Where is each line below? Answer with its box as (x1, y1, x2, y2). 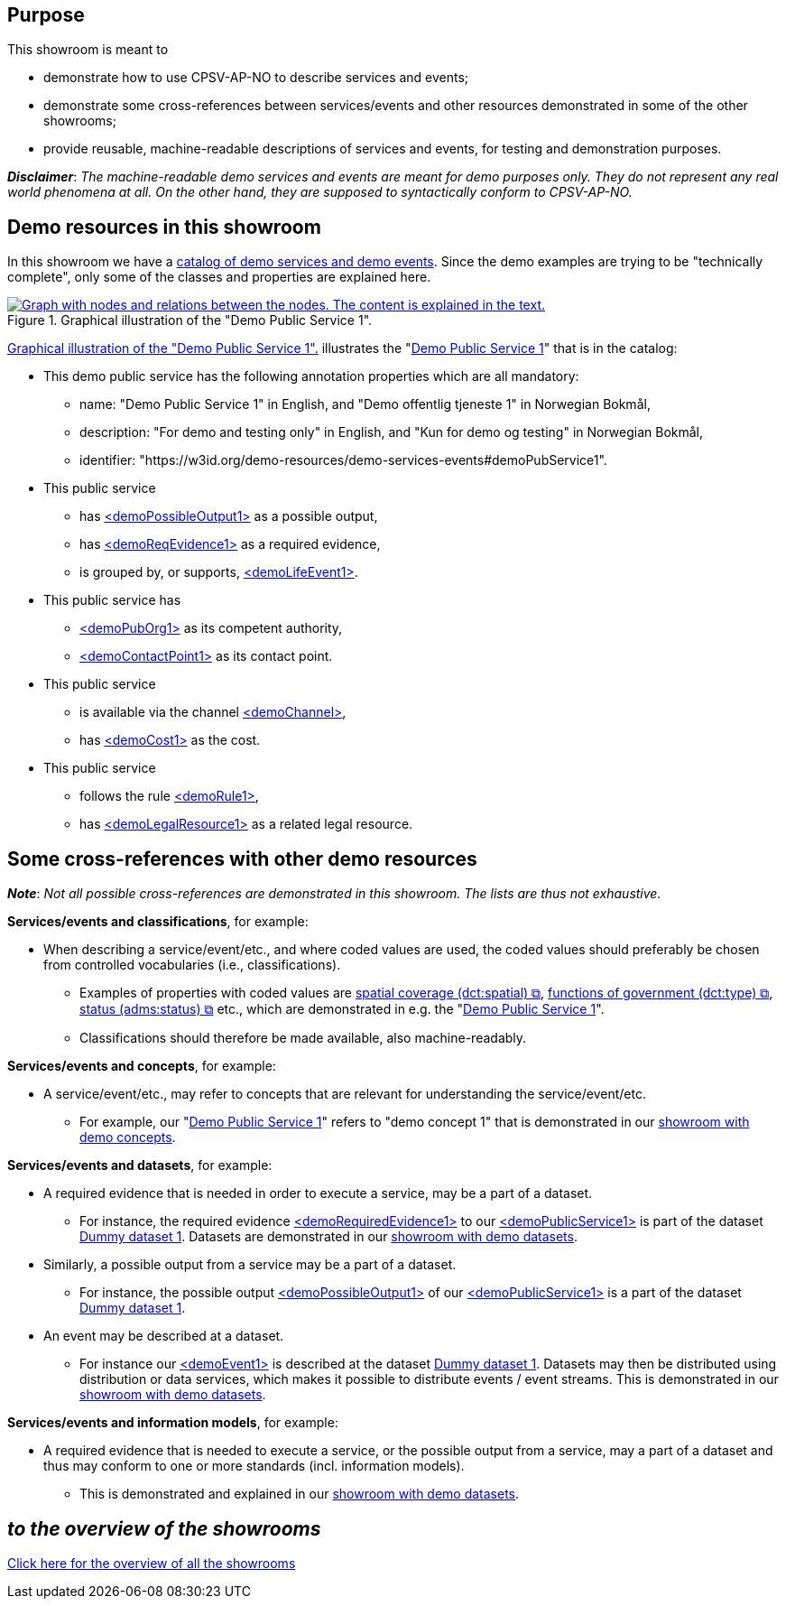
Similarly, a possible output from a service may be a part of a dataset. (43, 1257, 457, 1273)
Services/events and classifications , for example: (7, 914, 309, 930)
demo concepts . (79, 1129, 176, 1146)
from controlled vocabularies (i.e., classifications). (43, 957, 341, 973)
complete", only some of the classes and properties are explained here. (7, 269, 431, 285)
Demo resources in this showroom (7, 215, 321, 238)
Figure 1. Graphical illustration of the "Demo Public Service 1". (7, 312, 373, 329)
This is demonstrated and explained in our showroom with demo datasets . (79, 1486, 520, 1502)
